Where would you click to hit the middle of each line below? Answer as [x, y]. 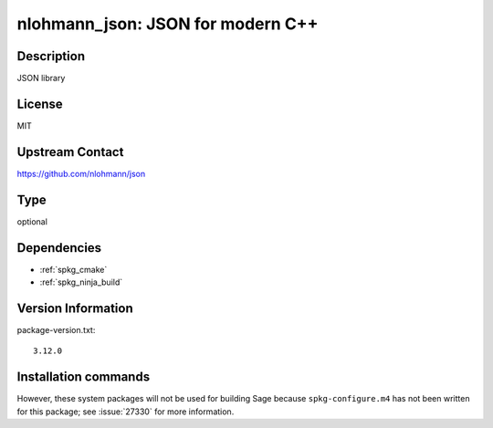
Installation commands [84, 377]
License [40, 104]
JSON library [41, 78]
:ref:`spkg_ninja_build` [81, 282]
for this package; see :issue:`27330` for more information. [126, 412]
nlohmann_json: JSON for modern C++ [168, 24]
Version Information [75, 308]
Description [51, 56]
